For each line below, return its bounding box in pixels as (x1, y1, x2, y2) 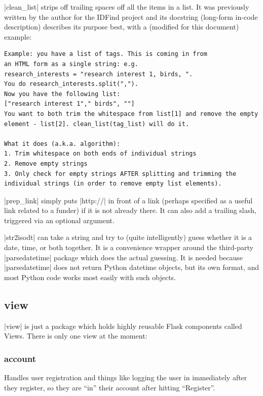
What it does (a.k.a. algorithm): (4, 140, 121, 147)
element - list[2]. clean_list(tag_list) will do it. (4, 120, 190, 128)
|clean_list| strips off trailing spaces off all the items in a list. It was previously (4, 2, 249, 12)
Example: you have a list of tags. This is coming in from (4, 50, 207, 58)
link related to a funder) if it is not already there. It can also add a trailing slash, (4, 205, 256, 216)
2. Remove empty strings (4, 160, 88, 167)
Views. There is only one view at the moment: (4, 330, 147, 341)
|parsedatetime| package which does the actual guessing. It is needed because (4, 252, 243, 262)
